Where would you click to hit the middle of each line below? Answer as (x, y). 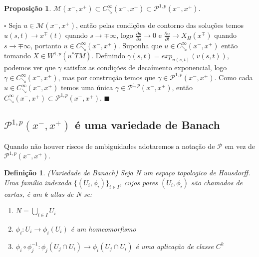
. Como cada (234, 77)
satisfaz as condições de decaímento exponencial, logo (145, 67)
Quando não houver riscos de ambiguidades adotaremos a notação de (110, 146)
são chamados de (217, 182)
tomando (17, 56)
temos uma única (87, 87)
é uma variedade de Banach (147, 125)
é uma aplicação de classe (174, 246)
